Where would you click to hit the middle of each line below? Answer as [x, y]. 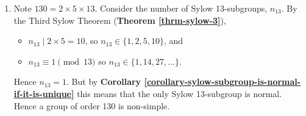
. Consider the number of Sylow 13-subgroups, [181, 8]
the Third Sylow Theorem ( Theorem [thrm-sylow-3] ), [120, 20]
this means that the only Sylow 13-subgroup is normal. [180, 93]
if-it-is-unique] [44, 93]
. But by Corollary [104, 82]
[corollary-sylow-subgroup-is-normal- [222, 82]
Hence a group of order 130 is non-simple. [92, 105]
